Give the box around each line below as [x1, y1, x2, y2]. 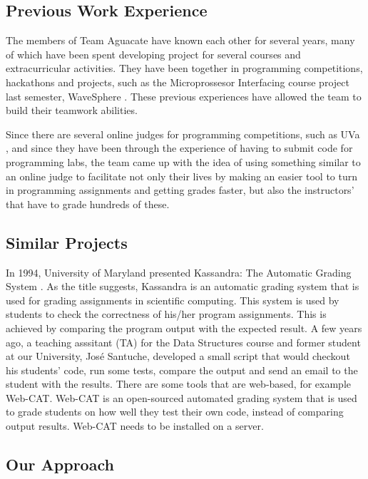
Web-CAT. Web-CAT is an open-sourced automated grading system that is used [6, 390, 357, 405]
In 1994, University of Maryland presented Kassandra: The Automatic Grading [6, 264, 352, 279]
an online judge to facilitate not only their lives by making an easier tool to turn [6, 168, 358, 183]
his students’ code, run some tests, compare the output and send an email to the [6, 362, 358, 377]
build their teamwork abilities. [6, 103, 138, 118]
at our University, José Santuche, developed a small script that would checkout [6, 349, 350, 364]
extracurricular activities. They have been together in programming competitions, [6, 61, 363, 76]
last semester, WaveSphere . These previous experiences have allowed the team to [6, 88, 362, 103]
